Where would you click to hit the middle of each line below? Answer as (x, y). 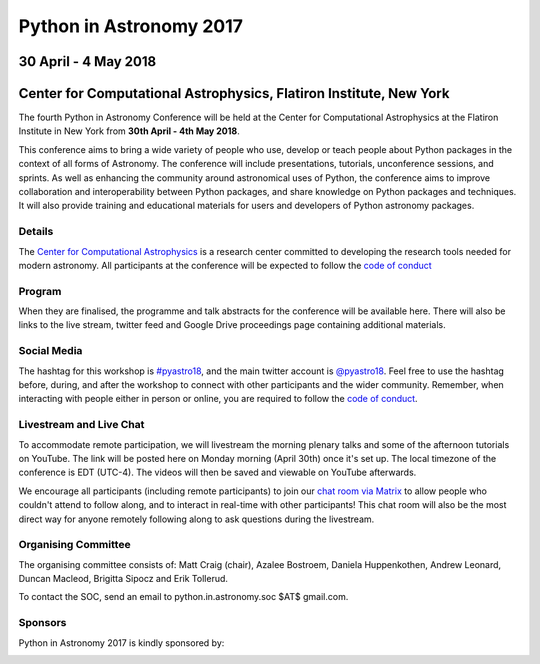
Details (36, 232)
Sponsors (42, 623)
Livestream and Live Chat (81, 425)
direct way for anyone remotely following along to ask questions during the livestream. (196, 519)
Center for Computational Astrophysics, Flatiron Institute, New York (234, 93)
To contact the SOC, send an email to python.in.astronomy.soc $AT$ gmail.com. (183, 597)
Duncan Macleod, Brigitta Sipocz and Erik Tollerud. (123, 579)
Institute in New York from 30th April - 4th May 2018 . (129, 131)
